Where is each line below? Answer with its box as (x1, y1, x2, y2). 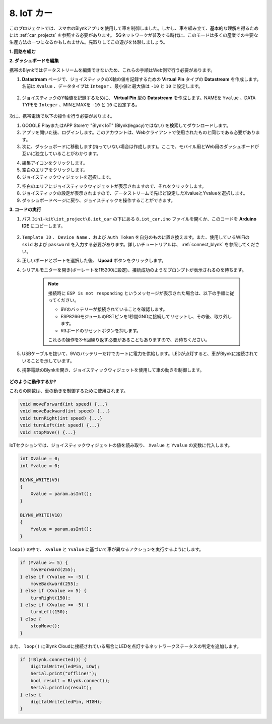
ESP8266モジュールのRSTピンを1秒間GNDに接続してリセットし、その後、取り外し (60, 313, 232, 319)
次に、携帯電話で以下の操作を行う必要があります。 (9, 113, 115, 119)
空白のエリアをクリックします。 (22, 167, 88, 173)
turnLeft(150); (30, 609, 68, 615)
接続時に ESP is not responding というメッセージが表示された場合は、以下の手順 (48, 290, 226, 296)
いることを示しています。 (22, 357, 75, 364)
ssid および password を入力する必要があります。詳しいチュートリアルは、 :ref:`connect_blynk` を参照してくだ (22, 241, 255, 247)
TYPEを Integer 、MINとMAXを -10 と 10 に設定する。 (22, 102, 140, 108)
